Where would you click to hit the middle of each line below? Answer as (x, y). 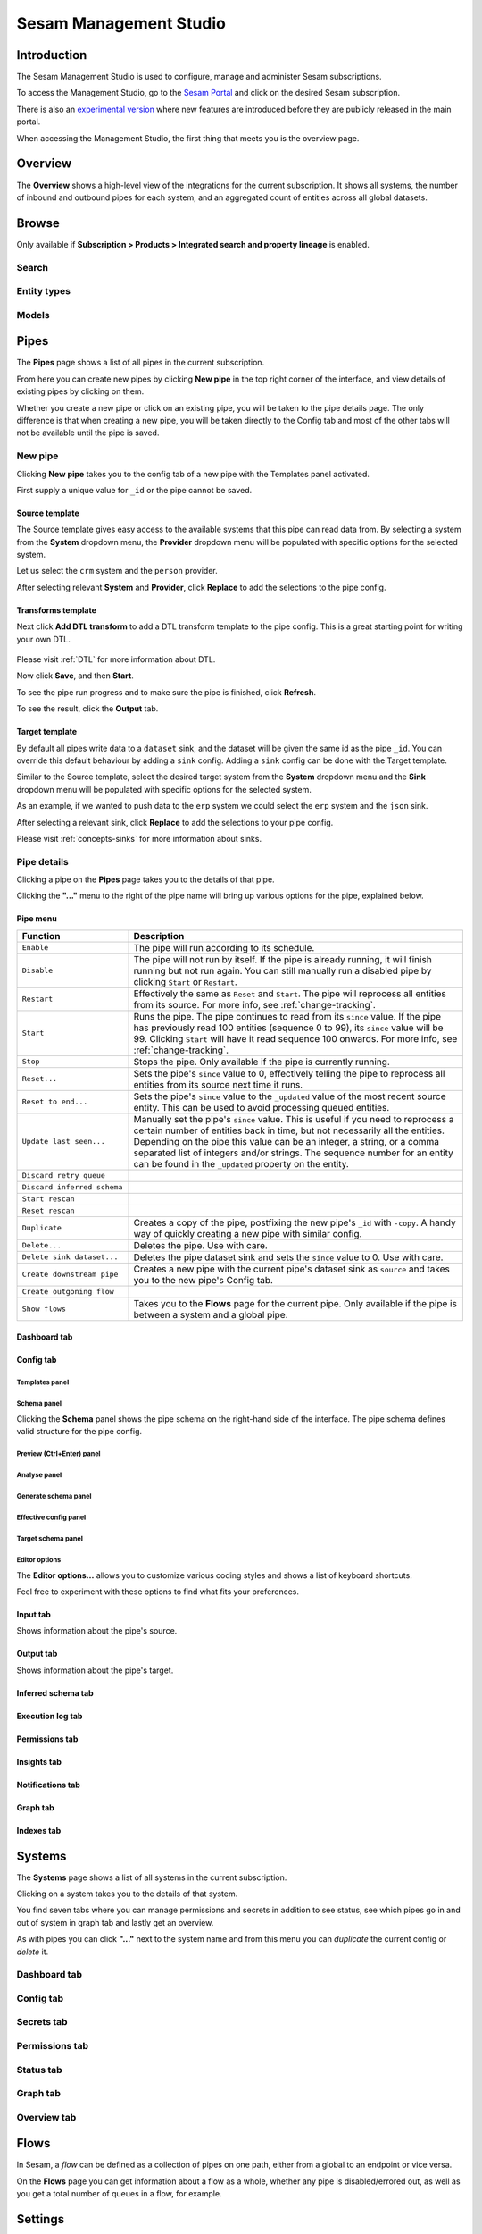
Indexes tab (39, 1830)
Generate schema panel (54, 1496)
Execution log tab (50, 1716)
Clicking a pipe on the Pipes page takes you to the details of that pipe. (146, 879)
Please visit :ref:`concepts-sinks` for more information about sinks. (139, 838)
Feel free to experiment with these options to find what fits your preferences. (158, 1592)
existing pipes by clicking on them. (80, 391)
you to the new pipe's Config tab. (204, 1280)
